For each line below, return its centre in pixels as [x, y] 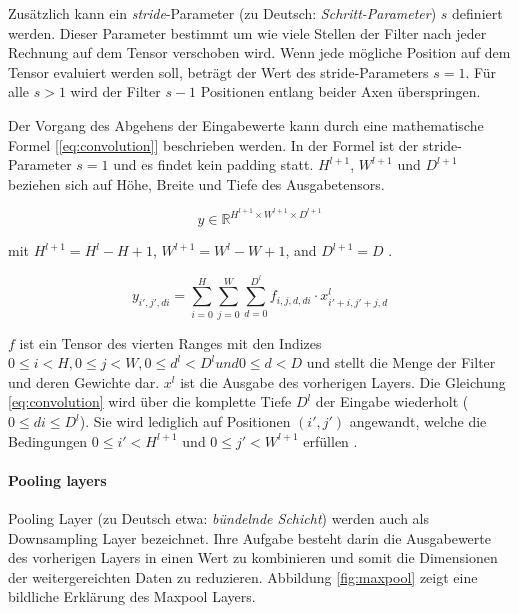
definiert [477, 13]
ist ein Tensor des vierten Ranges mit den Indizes [170, 342]
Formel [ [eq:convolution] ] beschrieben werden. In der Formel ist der [213, 144]
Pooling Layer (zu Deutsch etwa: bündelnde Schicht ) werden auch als [218, 518]
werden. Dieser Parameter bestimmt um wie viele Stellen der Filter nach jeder [247, 32]
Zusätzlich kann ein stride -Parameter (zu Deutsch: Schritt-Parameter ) [222, 13]
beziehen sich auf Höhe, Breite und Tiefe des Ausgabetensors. [196, 183]
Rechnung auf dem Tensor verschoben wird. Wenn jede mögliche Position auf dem [259, 52]
